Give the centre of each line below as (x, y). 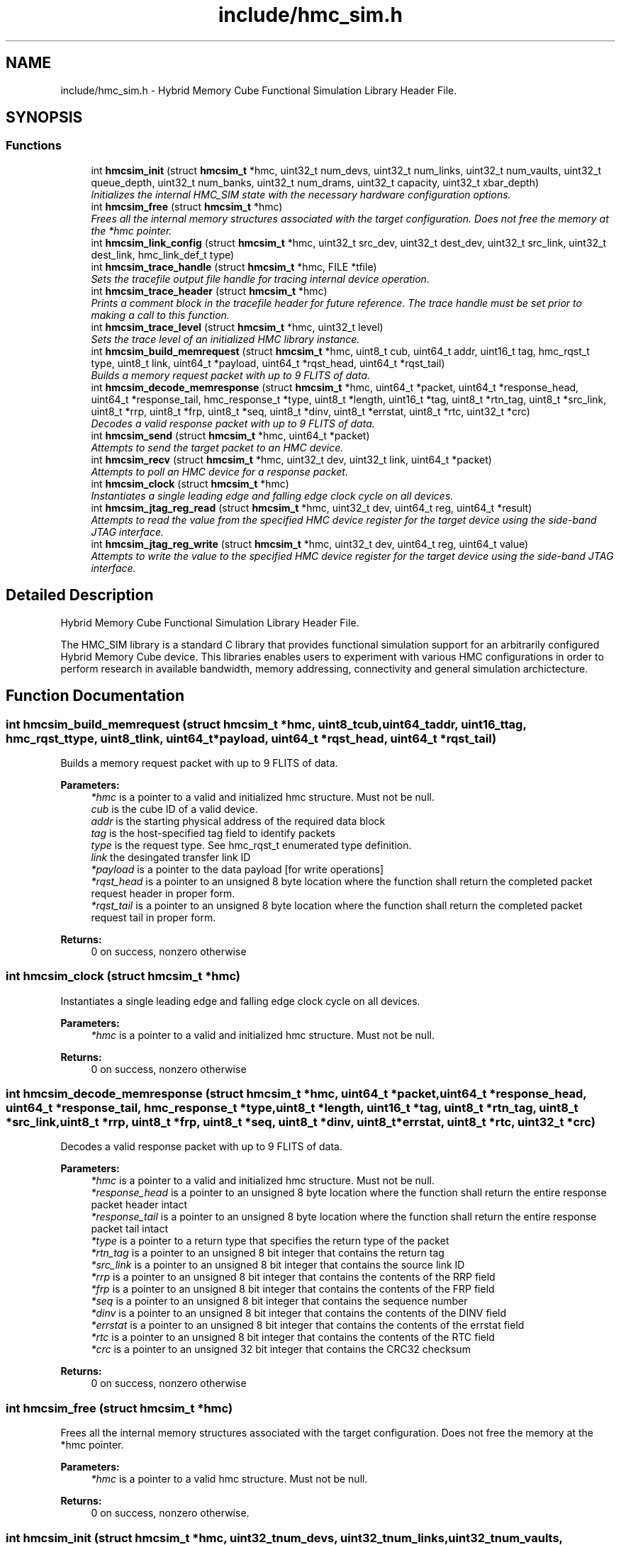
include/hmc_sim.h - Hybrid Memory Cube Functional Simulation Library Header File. (259, 90)
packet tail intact (129, 1229)
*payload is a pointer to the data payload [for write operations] (237, 869)
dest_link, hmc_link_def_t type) (163, 254)
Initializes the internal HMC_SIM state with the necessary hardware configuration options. (301, 194)
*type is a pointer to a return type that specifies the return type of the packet (270, 1241)
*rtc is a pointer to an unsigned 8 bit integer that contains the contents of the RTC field (293, 1337)
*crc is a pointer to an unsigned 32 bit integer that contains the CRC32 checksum (281, 1349)
